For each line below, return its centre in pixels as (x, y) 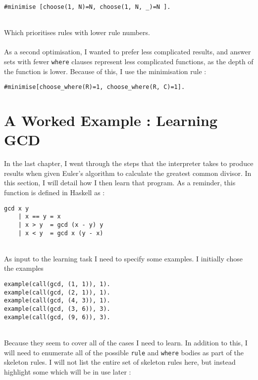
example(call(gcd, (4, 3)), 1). (57, 301)
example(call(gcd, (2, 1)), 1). (57, 292)
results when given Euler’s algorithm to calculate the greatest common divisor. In (128, 173)
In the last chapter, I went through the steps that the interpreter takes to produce (129, 163)
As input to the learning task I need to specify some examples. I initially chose (123, 258)
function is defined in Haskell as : (54, 192)
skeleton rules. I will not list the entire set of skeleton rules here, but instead (120, 362)
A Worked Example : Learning (111, 120)
